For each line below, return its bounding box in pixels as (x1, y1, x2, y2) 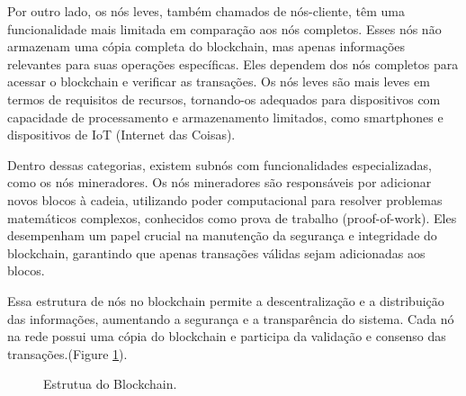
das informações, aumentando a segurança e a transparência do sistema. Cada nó (7, 309, 454, 328)
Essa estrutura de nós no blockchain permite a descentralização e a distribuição (7, 291, 444, 310)
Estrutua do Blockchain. (43, 374, 177, 393)
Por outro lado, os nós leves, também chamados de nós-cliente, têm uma (7, 2, 405, 20)
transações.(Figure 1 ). (7, 344, 128, 363)
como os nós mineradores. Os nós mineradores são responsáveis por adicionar (7, 173, 432, 192)
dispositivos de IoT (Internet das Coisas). (7, 125, 236, 144)
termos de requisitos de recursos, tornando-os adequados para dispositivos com (7, 89, 441, 108)
